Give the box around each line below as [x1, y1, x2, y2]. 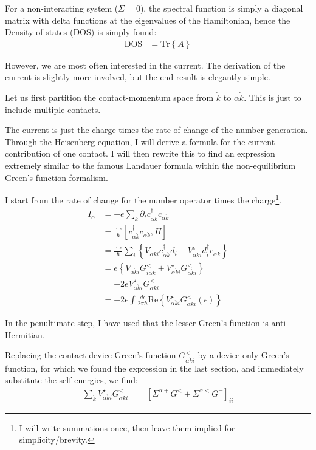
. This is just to [244, 91, 301, 103]
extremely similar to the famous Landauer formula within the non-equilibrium [5, 159, 296, 171]
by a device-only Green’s [197, 349, 289, 361]
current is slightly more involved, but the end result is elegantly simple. [5, 70, 270, 83]
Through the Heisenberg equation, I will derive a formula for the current [5, 135, 275, 148]
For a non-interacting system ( [5, 2, 118, 14]
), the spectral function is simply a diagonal [140, 2, 303, 14]
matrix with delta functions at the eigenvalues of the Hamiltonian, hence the [5, 13, 290, 26]
